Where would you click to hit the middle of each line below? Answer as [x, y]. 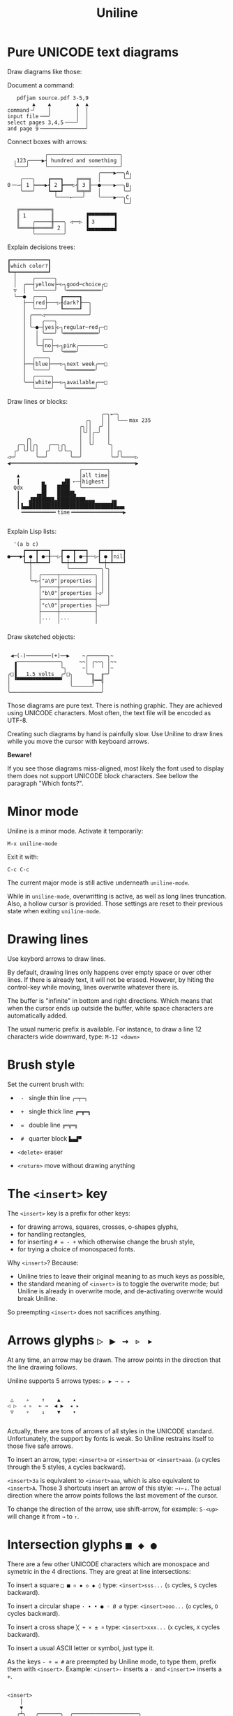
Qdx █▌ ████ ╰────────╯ [62, 488]
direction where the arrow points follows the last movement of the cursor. [113, 1495]
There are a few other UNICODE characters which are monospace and [108, 1564]
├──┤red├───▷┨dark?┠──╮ [57, 302]
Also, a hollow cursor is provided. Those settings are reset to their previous [115, 903]
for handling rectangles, [52, 1234]
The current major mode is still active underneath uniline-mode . [98, 882]
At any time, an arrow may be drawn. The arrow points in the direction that [114, 1360]
